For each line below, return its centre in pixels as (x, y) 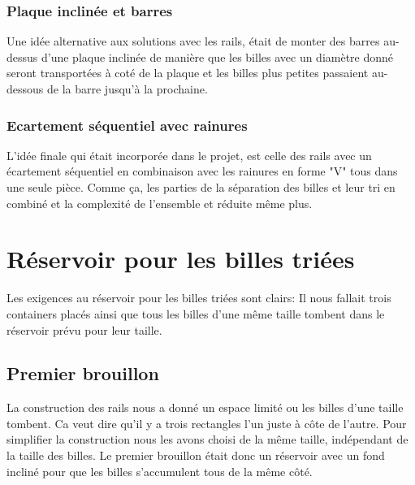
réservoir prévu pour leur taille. (84, 329)
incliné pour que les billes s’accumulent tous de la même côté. (160, 471)
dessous (25, 89)
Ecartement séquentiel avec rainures (127, 125)
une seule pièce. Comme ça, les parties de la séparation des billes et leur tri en (201, 187)
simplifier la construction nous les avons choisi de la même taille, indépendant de (207, 439)
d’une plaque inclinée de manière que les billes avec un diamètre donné (217, 56)
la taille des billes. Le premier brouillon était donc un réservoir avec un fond (196, 455)
